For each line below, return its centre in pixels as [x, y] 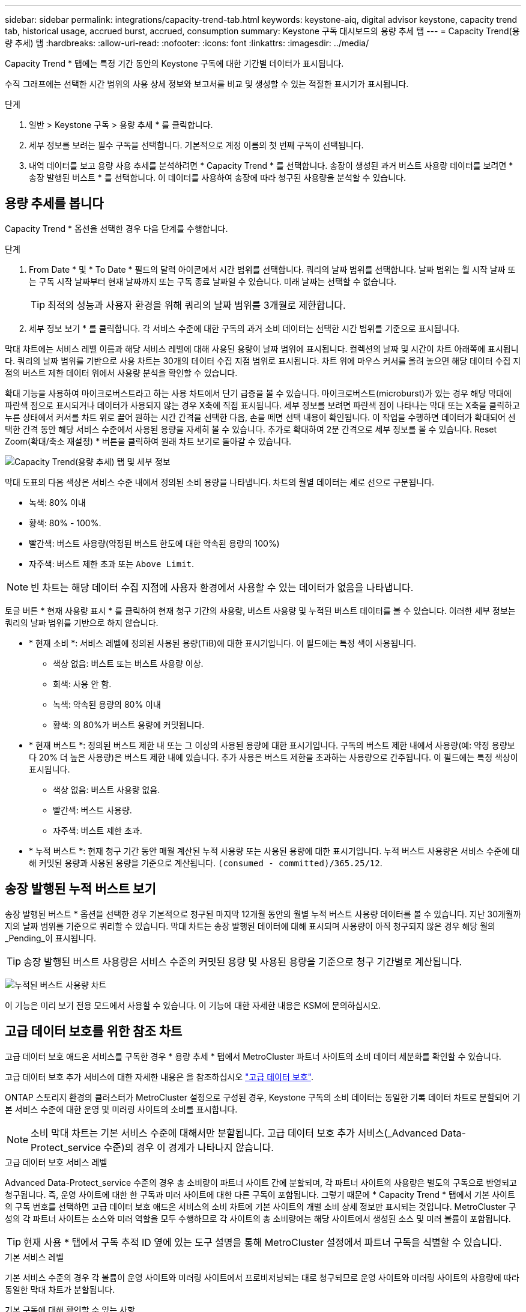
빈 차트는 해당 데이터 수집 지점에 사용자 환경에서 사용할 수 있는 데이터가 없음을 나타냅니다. [222, 587]
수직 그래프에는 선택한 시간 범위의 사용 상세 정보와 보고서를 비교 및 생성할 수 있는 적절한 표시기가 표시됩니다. [207, 84]
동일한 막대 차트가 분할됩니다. [60, 1289]
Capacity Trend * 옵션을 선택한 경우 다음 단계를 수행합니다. [116, 228]
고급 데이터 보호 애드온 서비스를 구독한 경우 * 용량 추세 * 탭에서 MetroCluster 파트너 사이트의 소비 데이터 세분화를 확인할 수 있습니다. [253, 1056]
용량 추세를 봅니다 [54, 204]
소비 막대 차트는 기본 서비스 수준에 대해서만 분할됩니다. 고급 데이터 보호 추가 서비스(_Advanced [234, 1133]
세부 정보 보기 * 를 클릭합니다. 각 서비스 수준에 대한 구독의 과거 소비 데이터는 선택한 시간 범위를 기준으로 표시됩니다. [244, 328]
